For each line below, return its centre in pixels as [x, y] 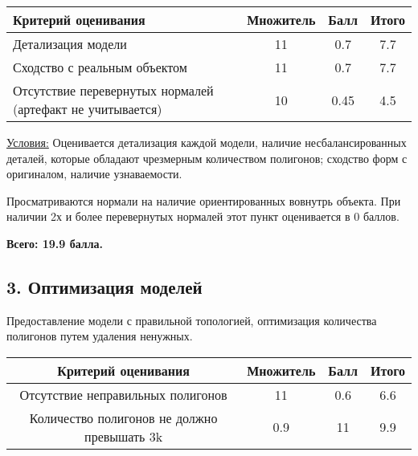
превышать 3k [124, 436]
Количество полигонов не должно [123, 417]
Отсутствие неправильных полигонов [123, 394]
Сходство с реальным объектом [100, 67]
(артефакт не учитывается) [88, 109]
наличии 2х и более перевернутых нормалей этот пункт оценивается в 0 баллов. [203, 216]
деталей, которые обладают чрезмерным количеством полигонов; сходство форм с [207, 158]
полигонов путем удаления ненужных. [100, 336]
